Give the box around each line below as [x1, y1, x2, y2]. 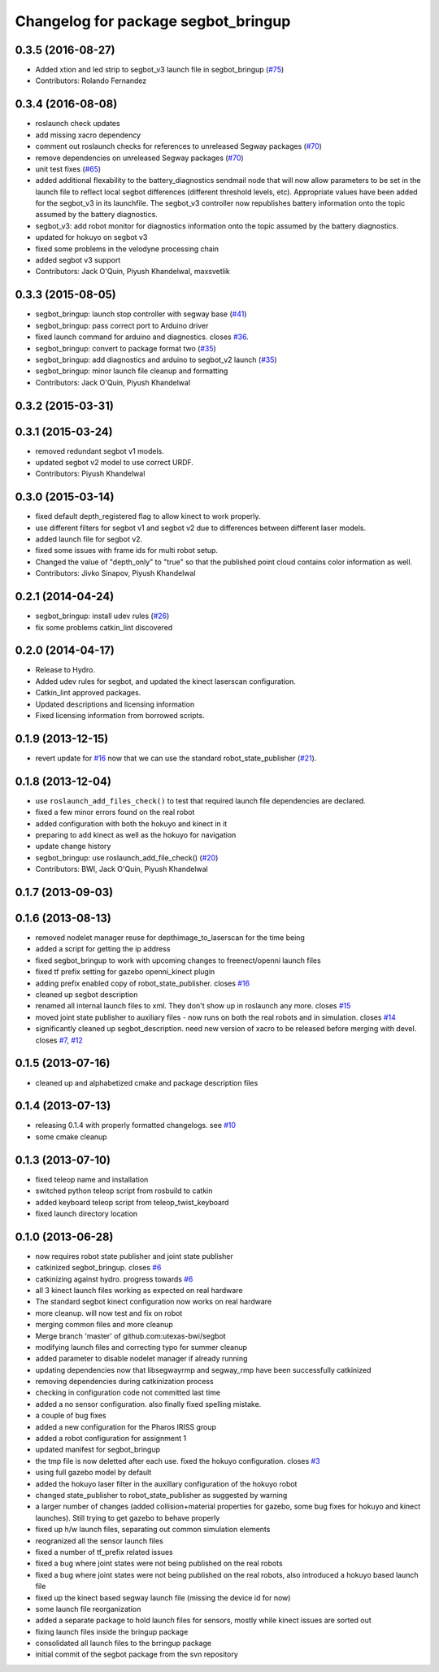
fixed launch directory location [35, 1208, 138, 1218]
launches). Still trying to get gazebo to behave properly [35, 1513, 220, 1522]
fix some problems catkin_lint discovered [35, 622, 173, 632]
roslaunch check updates [35, 119, 121, 128]
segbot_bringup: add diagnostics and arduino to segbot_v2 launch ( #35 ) [35, 355, 277, 364]
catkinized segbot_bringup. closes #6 [35, 1263, 162, 1273]
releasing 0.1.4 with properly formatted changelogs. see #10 [35, 1121, 236, 1130]
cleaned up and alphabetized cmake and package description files [35, 1078, 259, 1087]
